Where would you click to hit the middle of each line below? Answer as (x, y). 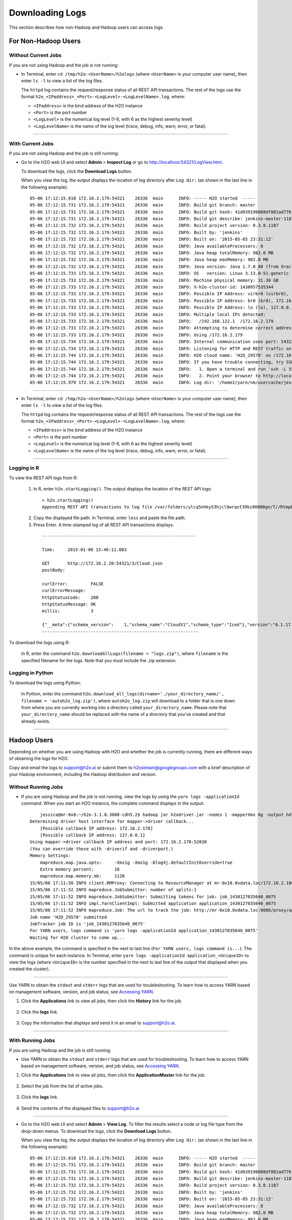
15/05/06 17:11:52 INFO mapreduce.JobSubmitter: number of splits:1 (113, 890)
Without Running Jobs (36, 787)
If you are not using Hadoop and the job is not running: (64, 65)
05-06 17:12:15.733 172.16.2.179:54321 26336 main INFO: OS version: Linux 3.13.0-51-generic (159, 274)
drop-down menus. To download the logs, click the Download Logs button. (97, 1131)
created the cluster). (29, 969)
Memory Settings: (50, 856)
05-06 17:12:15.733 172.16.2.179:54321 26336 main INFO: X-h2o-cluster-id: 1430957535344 (152, 287)
